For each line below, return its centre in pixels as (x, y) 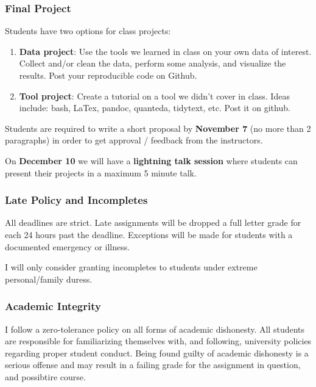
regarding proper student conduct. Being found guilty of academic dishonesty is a (157, 353)
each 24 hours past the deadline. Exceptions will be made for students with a (149, 234)
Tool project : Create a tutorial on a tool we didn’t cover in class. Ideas (154, 96)
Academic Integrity (53, 306)
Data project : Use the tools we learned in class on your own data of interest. (165, 51)
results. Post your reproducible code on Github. (108, 75)
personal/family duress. (49, 279)
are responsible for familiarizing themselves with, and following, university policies (158, 341)
